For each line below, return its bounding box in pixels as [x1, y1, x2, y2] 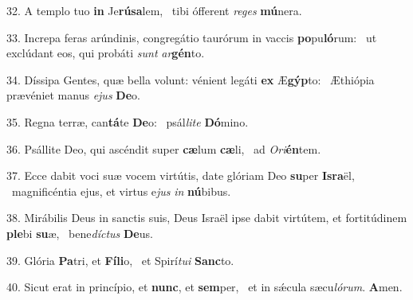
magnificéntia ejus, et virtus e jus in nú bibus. [11, 182, 231, 199]
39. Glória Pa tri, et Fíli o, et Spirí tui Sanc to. [6, 251, 234, 268]
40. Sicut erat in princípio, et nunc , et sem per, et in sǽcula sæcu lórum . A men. [6, 279, 403, 295]
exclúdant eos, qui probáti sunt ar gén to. [6, 45, 205, 61]
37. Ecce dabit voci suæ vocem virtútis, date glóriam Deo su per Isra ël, [6, 167, 355, 184]
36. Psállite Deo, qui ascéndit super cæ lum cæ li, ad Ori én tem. [6, 140, 321, 157]
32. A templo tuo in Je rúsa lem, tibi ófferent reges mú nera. [6, 2, 302, 18]
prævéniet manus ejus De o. [6, 87, 140, 103]
